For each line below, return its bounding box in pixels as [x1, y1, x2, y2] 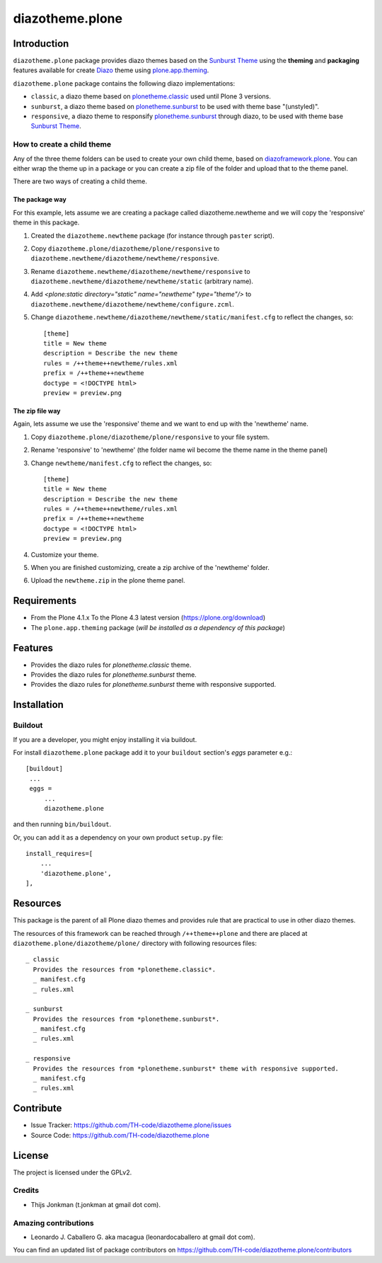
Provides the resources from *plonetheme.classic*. [33, 965, 216, 973]
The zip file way [13, 406, 61, 415]
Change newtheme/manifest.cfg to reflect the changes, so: [30, 459, 212, 467]
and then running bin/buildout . [13, 820, 112, 828]
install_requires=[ [25, 850, 93, 858]
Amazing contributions [13, 1218, 95, 1228]
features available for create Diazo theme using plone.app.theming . [13, 66, 209, 74]
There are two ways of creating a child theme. [13, 177, 148, 185]
